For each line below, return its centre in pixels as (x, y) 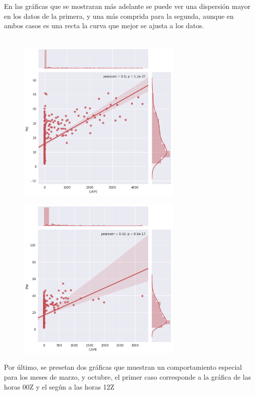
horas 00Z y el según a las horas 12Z (59, 386)
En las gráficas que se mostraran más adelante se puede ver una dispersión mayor (127, 6)
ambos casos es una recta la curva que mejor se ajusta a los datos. (104, 25)
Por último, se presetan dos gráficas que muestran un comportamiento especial (123, 367)
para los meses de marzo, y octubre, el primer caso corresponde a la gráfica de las (127, 376)
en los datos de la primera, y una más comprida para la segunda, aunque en (119, 16)
